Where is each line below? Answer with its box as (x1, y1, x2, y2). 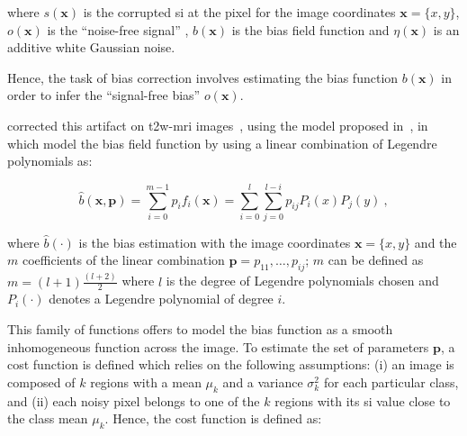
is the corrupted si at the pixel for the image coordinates (83, 3, 396, 21)
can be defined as (328, 250, 424, 269)
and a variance (222, 372, 303, 391)
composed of (7, 372, 76, 391)
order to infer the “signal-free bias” (7, 86, 201, 104)
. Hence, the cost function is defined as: (104, 409, 322, 428)
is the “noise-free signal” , (47, 20, 189, 39)
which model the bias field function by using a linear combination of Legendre (7, 133, 437, 152)
